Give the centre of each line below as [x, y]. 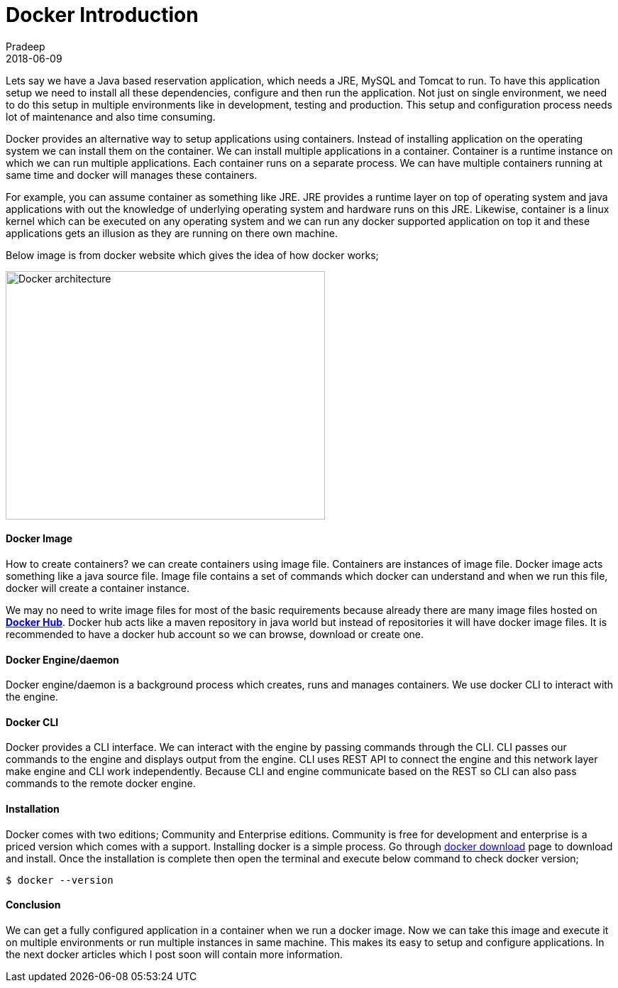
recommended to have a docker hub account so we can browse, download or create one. [215, 634]
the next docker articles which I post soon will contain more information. [174, 954]
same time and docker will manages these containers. [132, 175]
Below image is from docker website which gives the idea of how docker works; [192, 255]
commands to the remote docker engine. [101, 784]
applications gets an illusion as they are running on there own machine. [172, 233]
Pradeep [26, 46]
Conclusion [33, 905]
